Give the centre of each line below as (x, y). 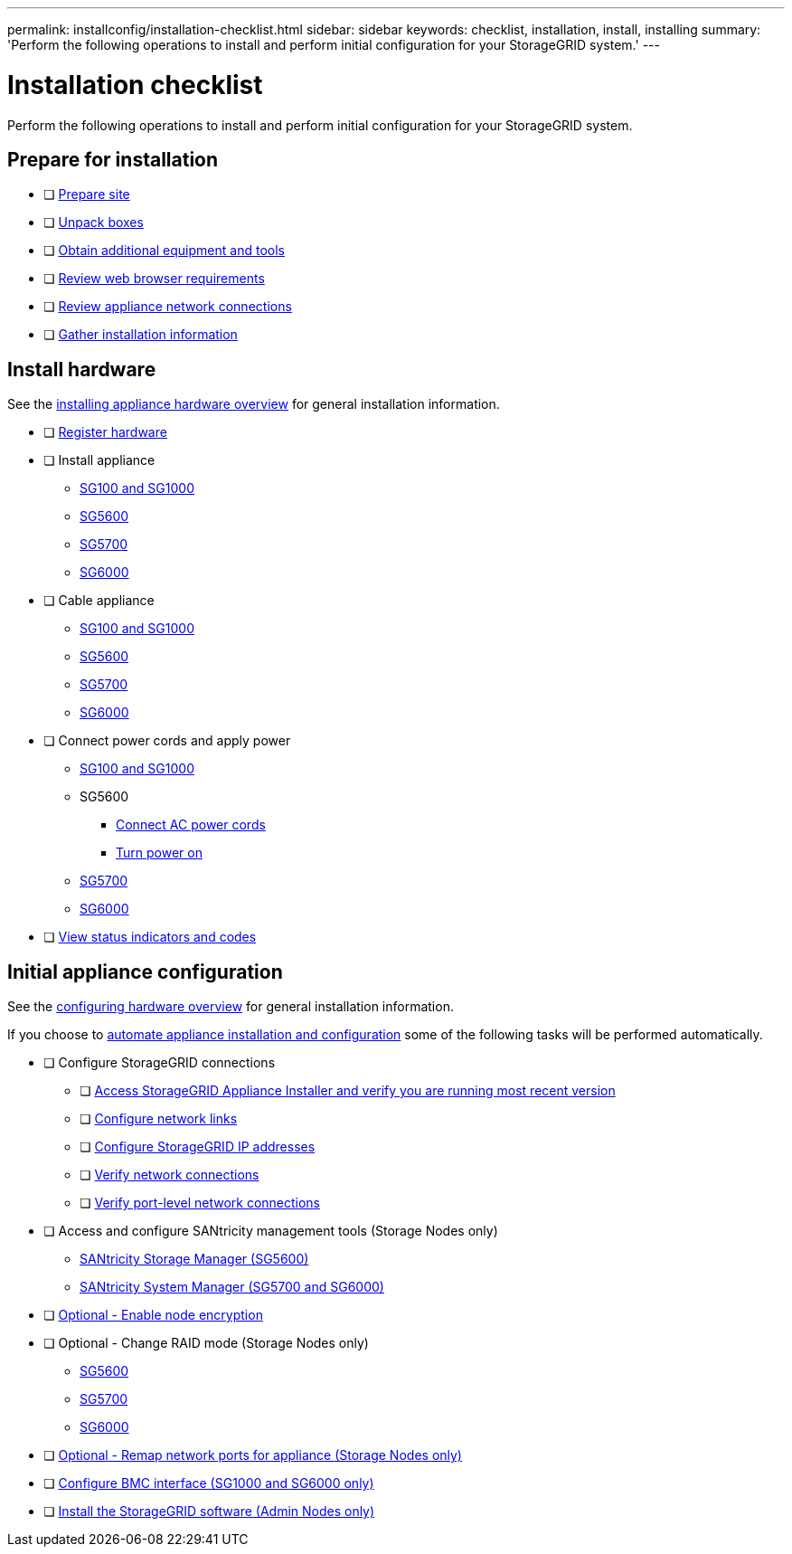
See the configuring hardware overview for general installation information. (231, 1007)
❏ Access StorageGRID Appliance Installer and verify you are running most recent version (348, 1091)
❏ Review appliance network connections (168, 307)
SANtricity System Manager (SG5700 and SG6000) (232, 1287)
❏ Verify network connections (170, 1175)
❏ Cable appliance (99, 601)
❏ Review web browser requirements (154, 279)
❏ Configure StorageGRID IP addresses (198, 1147)
